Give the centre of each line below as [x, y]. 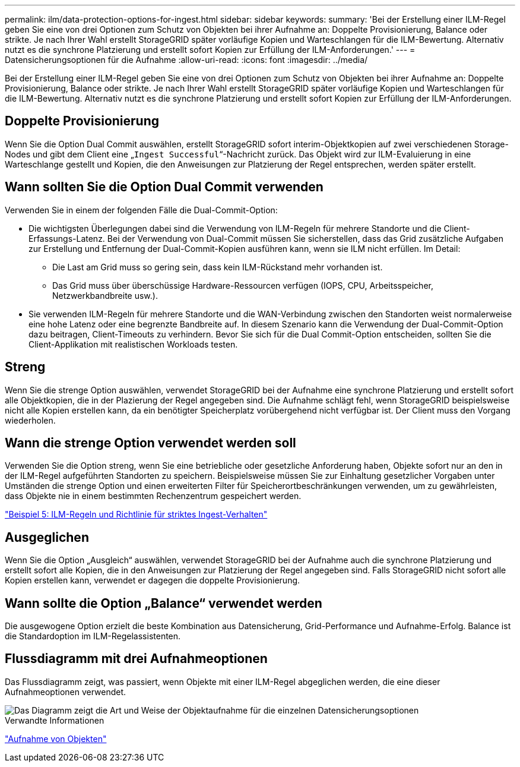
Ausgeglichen [47, 537]
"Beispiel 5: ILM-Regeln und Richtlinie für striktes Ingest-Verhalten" [136, 515]
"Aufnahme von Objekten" [56, 738]
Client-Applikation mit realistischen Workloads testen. [133, 344]
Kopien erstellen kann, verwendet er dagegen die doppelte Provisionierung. [153, 580]
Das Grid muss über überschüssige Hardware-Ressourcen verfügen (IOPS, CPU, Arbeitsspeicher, [243, 285]
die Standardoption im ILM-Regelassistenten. [93, 636]
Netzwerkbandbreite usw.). [105, 295]
